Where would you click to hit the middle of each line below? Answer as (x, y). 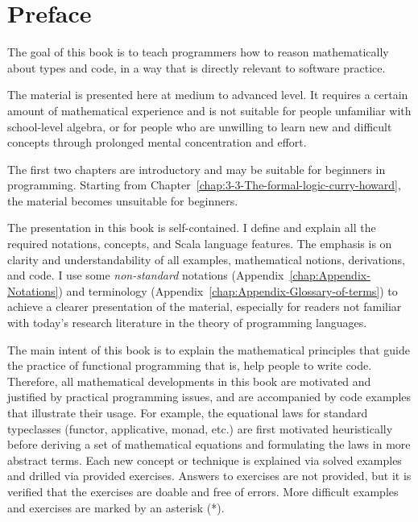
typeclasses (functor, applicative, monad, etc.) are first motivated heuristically (200, 428)
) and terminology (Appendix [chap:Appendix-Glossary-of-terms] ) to (228, 290)
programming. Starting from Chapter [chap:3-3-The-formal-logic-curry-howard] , (204, 185)
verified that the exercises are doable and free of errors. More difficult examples (203, 491)
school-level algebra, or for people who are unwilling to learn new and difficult (200, 126)
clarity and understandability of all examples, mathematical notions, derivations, (206, 259)
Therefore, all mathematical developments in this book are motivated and (189, 381)
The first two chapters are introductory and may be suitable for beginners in (197, 169)
